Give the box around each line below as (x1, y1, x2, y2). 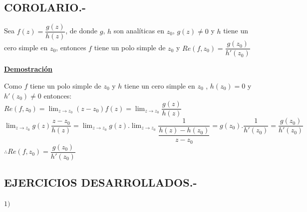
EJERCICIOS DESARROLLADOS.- (4, 175, 197, 190)
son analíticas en (113, 25, 164, 36)
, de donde (65, 25, 98, 36)
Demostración (4, 64, 52, 74)
